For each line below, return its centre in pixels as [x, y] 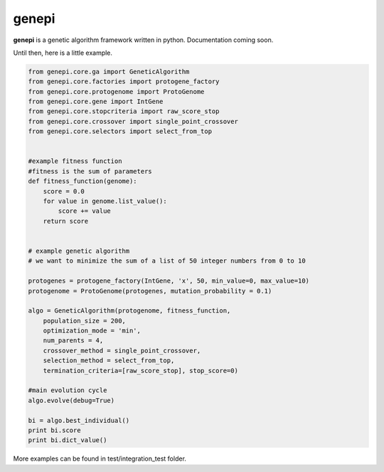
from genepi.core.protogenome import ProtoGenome [116, 91]
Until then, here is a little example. [63, 53]
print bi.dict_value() [68, 440]
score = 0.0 [64, 191]
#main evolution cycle [68, 390]
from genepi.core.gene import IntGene [96, 102]
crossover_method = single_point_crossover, [122, 350]
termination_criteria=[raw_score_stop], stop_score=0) [140, 371]
